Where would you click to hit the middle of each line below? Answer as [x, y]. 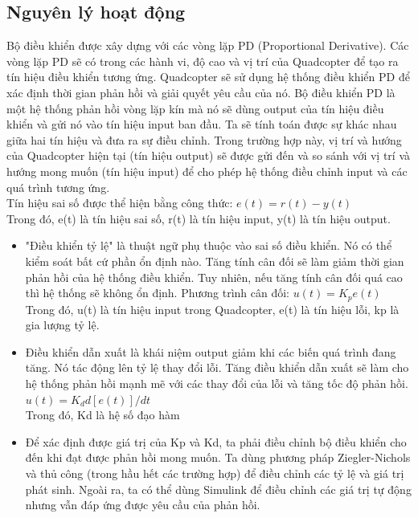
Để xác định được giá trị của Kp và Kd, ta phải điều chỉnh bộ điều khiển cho [216, 441]
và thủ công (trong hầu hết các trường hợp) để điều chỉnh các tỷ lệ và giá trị [215, 473]
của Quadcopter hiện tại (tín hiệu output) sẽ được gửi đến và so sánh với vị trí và [208, 155]
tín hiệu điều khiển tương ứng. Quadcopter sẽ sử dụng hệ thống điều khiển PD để [208, 77]
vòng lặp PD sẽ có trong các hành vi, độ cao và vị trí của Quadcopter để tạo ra [203, 61]
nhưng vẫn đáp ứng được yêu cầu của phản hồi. [143, 505]
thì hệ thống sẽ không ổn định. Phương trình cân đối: [158, 293]
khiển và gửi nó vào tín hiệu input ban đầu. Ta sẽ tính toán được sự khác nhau [202, 124]
